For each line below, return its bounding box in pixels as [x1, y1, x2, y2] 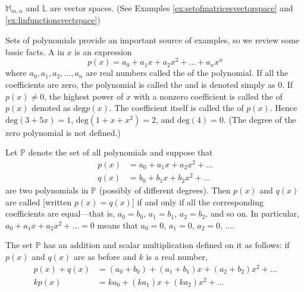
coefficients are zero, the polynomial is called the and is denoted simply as [5, 78, 275, 90]
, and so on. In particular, [205, 207, 299, 220]
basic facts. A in [5, 45, 64, 58]
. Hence [269, 101, 297, 114]
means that [97, 218, 138, 231]
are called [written [5, 195, 72, 208]
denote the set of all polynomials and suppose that [28, 146, 213, 158]
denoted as [32, 101, 71, 114]
